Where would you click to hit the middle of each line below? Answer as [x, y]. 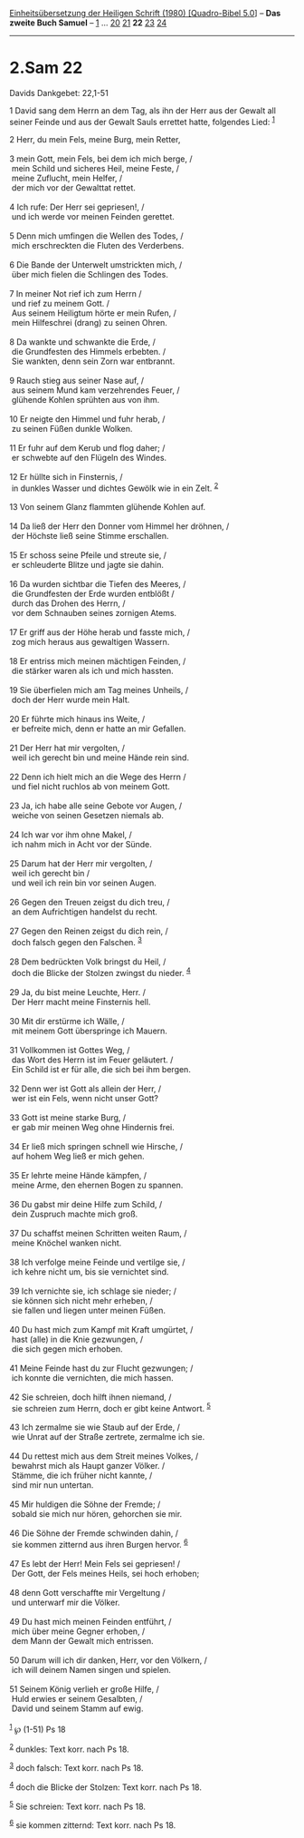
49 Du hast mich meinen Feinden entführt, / [90, 1621]
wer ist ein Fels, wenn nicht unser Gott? [85, 1098]
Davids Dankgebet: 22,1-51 [59, 93]
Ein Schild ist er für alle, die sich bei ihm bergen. [101, 1069]
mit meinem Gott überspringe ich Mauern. [89, 1031]
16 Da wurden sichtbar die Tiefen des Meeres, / [98, 584]
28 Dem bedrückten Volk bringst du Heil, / [88, 962]
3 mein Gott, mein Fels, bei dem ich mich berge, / [101, 159]
